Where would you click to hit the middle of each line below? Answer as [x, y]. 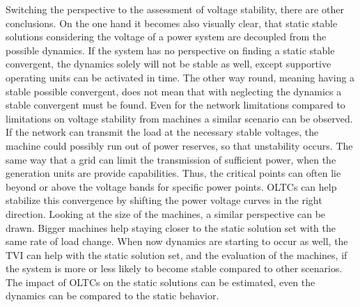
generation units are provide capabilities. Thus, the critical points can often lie [173, 173]
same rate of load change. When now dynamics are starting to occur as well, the [177, 241]
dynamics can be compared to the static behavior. [112, 296]
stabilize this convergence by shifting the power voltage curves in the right [164, 200]
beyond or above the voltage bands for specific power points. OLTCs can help [171, 186]
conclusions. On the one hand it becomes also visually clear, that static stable [172, 23]
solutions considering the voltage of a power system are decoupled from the [166, 37]
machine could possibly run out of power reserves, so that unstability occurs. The [179, 145]
